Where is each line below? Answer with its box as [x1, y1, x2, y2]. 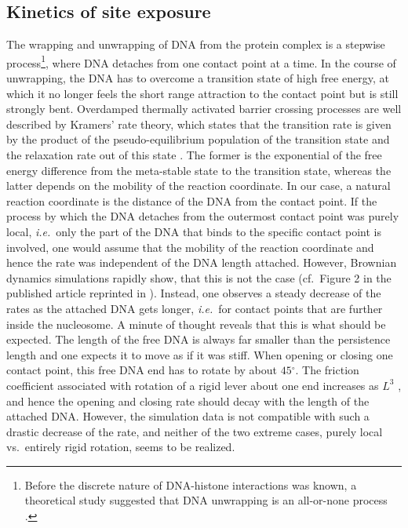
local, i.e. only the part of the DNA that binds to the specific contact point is [6, 223, 381, 239]
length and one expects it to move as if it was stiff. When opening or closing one [6, 346, 393, 362]
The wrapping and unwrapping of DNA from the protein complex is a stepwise [6, 36, 385, 53]
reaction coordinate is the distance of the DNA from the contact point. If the [6, 192, 377, 209]
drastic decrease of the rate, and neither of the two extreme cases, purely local [6, 423, 383, 439]
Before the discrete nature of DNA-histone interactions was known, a [24, 476, 357, 493]
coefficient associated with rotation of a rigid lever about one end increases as [6, 377, 379, 393]
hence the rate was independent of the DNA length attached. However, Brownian [6, 254, 397, 271]
